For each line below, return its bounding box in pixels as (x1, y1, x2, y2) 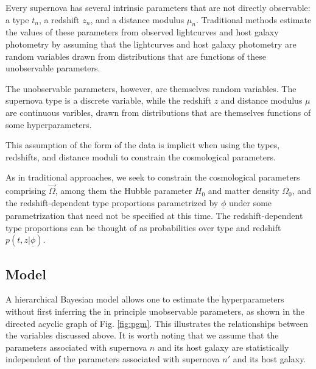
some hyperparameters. (5, 118, 92, 131)
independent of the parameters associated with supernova (5, 353, 220, 365)
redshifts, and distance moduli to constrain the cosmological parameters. (5, 150, 276, 163)
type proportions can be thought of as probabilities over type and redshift (5, 221, 281, 234)
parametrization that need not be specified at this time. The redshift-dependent (5, 209, 303, 221)
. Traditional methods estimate (195, 13, 312, 26)
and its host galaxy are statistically (157, 340, 289, 353)
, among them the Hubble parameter (55, 184, 192, 197)
